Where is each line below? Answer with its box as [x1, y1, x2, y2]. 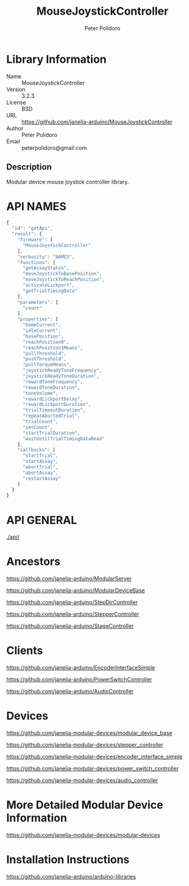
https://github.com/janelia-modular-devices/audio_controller [6, 777, 159, 784]
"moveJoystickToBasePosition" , [22, 271, 102, 277]
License [6, 98, 26, 106]
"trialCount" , [22, 419, 59, 425]
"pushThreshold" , [22, 356, 67, 362]
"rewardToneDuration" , [22, 384, 80, 391]
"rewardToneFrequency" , [22, 378, 84, 385]
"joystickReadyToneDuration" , [22, 373, 99, 380]
